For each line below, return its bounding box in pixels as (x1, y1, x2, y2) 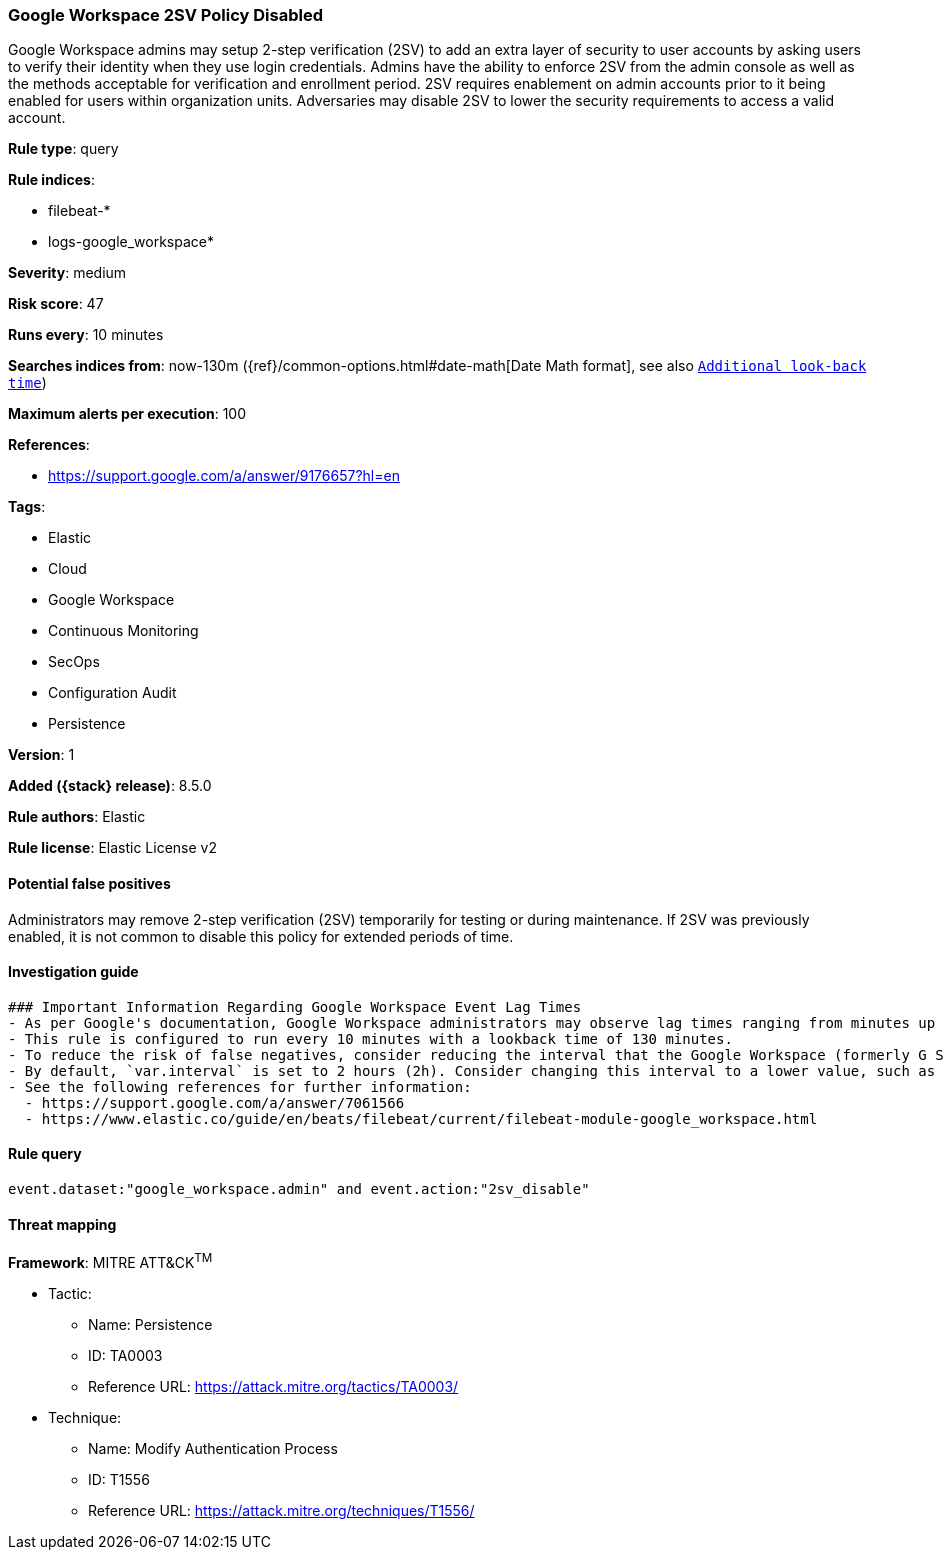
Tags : (8, 498, 46, 516)
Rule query (8, 1145, 82, 1163)
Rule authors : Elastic (8, 808, 146, 826)
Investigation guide (8, 963, 139, 981)
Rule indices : (8, 171, 95, 189)
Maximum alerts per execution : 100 (8, 405, 247, 423)
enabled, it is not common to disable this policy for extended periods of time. (8, 927, 514, 945)
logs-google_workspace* (48, 233, 215, 251)
